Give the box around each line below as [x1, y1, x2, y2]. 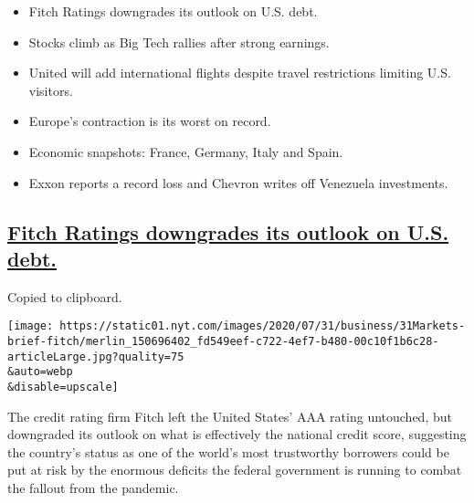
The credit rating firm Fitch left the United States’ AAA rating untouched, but [7, 406, 452, 425]
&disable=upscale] [7, 380, 119, 393]
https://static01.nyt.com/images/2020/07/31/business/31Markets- [59, 320, 466, 333]
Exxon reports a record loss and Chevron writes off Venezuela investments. [28, 173, 448, 192]
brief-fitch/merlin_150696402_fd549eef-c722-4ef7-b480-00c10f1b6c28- [7, 335, 439, 348]
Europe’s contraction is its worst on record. [28, 111, 271, 131]
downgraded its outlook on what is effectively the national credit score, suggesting [7, 424, 467, 444]
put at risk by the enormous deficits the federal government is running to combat [7, 460, 462, 479]
